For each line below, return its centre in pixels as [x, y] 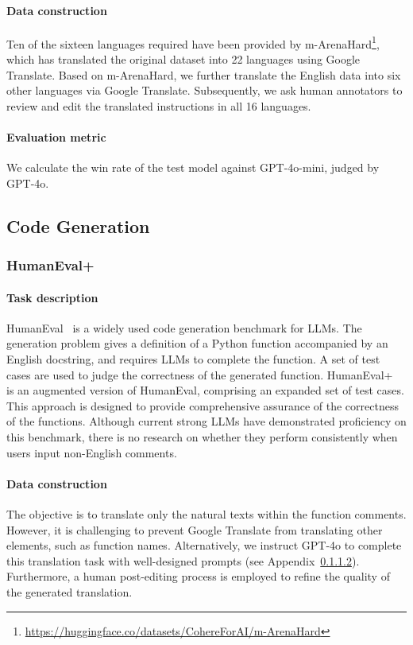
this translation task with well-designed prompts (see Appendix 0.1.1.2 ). [183, 560]
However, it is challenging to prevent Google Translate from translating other [195, 529]
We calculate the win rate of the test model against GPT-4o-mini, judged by [193, 167]
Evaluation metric [56, 137]
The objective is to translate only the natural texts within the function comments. [206, 513]
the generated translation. [69, 591]
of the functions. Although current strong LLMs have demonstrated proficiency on [206, 421]
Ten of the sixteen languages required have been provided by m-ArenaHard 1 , [193, 42]
